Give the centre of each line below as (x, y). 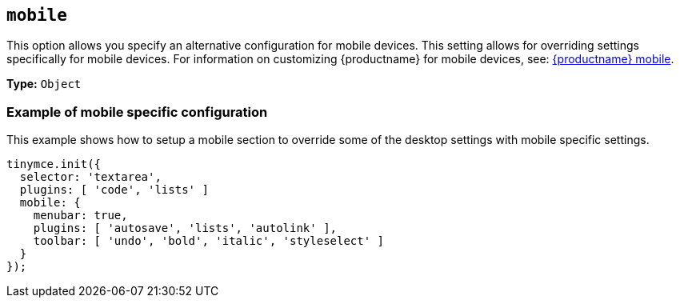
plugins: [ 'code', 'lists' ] (114, 190)
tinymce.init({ (54, 164)
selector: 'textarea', (90, 177)
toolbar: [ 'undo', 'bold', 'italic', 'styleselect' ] (209, 241)
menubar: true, (80, 216)
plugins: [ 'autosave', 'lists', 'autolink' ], (185, 228)
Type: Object (44, 84)
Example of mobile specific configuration (137, 112)
